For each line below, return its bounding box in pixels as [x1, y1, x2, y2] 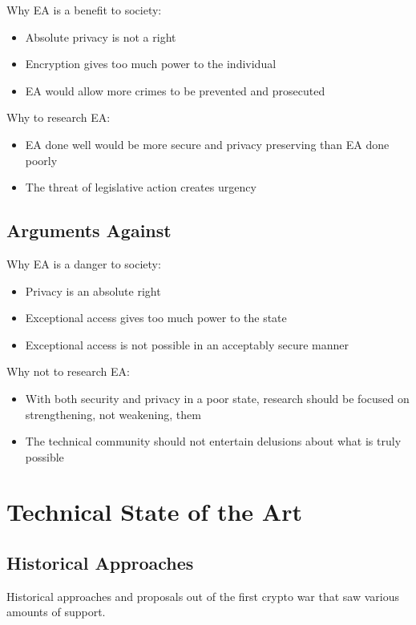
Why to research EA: [6, 109, 111, 126]
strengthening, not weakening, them [25, 405, 201, 422]
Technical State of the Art [6, 495, 302, 528]
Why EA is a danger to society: [6, 255, 161, 272]
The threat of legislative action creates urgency [25, 179, 256, 196]
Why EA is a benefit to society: [6, 2, 162, 18]
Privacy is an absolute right [25, 282, 161, 299]
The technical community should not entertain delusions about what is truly [25, 433, 402, 450]
